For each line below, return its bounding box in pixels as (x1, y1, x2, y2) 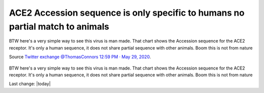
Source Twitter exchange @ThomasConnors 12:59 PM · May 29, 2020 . (9, 54, 151, 60)
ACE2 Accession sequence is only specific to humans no (9, 7, 244, 18)
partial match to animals (9, 21, 110, 32)
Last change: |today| (9, 81, 51, 87)
